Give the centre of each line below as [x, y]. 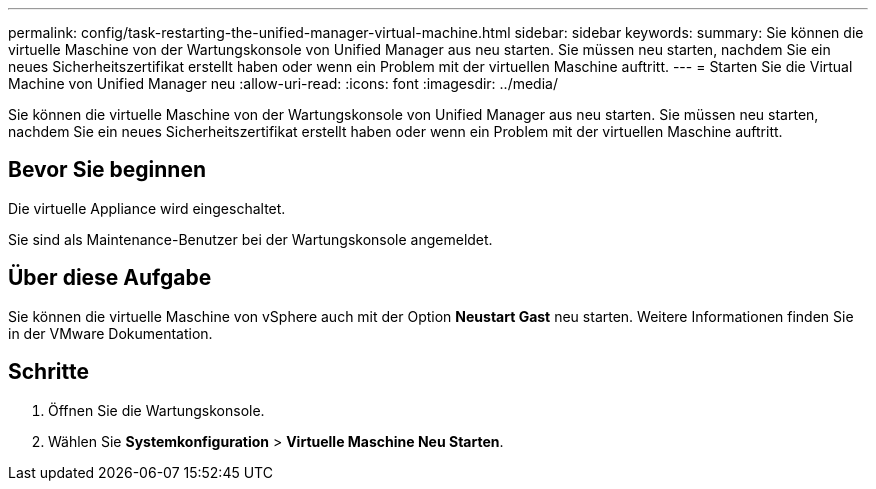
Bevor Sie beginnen [107, 170]
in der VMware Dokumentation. [110, 333]
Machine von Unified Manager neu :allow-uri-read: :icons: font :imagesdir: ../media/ [283, 83]
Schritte [48, 372]
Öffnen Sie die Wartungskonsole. [156, 410]
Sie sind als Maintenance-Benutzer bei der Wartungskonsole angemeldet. [250, 239]
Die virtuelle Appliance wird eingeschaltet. [147, 208]
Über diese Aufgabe [110, 278]
